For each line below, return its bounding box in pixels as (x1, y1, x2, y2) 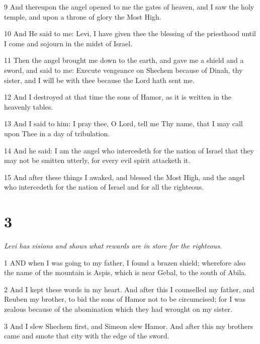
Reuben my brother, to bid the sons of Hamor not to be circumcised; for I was (4, 294, 246, 304)
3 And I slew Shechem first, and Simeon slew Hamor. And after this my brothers (4, 320, 253, 331)
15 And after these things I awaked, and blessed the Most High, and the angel (4, 171, 245, 182)
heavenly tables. (4, 101, 53, 112)
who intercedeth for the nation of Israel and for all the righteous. (4, 182, 204, 192)
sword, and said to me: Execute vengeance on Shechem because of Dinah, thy (4, 64, 243, 75)
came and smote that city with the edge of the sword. (4, 330, 169, 341)
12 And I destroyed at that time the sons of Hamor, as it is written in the (4, 92, 231, 102)
